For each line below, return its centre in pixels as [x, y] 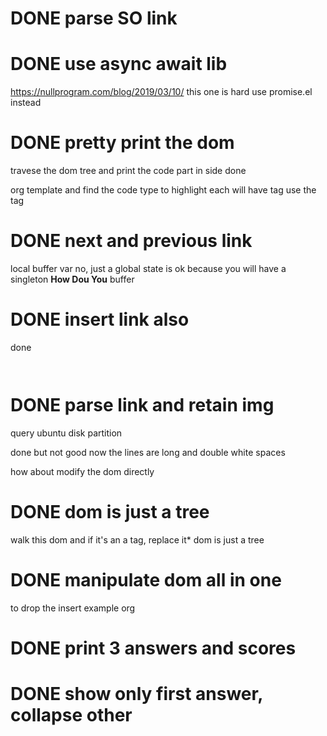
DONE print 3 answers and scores [153, 648]
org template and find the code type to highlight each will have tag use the [163, 190]
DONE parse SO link [94, 18]
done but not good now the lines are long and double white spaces [148, 452]
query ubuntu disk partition [66, 433]
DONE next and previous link [131, 241]
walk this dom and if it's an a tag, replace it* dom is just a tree [137, 539]
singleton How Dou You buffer [72, 279]
